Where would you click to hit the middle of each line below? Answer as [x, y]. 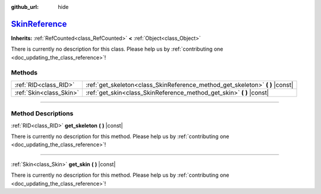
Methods [24, 73]
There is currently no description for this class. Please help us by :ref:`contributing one [117, 49]
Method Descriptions [42, 114]
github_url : [25, 7]
